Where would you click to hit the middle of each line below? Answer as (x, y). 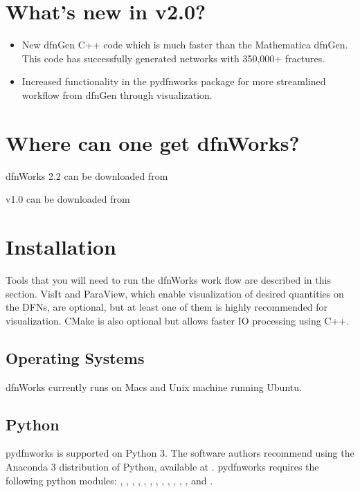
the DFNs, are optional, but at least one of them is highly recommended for (167, 307)
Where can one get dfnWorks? (153, 142)
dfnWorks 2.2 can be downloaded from (87, 175)
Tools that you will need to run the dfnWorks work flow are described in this (168, 279)
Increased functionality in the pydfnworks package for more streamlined (174, 81)
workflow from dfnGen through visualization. (117, 94)
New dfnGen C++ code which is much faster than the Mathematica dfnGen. (185, 45)
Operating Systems (75, 357)
